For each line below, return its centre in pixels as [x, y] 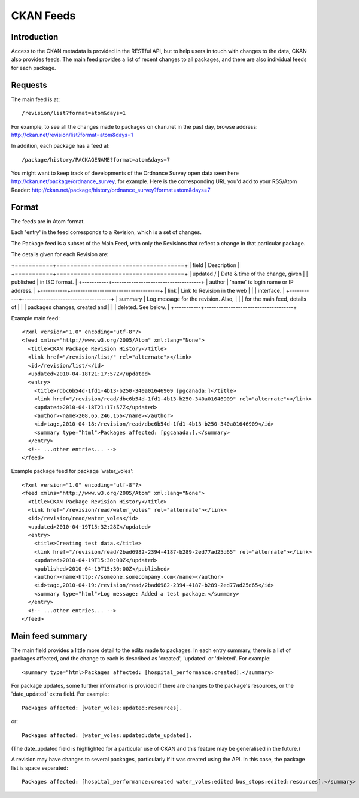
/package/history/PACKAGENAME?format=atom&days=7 [96, 160]
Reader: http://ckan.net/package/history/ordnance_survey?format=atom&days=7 [111, 190]
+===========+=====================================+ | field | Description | [125, 265]
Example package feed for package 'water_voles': [72, 471]
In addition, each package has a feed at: [60, 146]
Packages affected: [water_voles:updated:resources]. [102, 708]
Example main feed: [35, 318]
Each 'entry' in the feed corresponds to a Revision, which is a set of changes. [106, 232]
